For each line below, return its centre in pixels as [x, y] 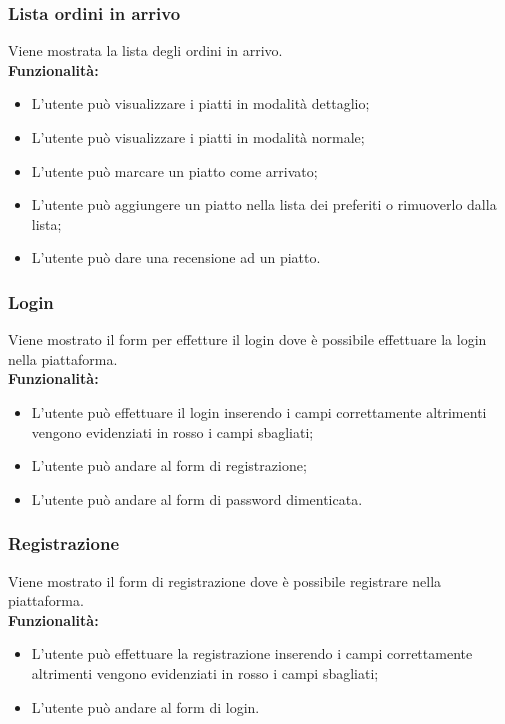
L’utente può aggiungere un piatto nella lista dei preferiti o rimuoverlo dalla [264, 204]
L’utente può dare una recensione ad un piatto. [176, 257]
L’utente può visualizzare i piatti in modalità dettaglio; [200, 103]
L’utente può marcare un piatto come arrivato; [174, 170]
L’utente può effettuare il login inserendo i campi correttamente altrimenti [259, 411]
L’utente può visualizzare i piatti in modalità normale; [198, 137]
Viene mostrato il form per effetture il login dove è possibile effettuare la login [247, 339]
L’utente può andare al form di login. [145, 706]
